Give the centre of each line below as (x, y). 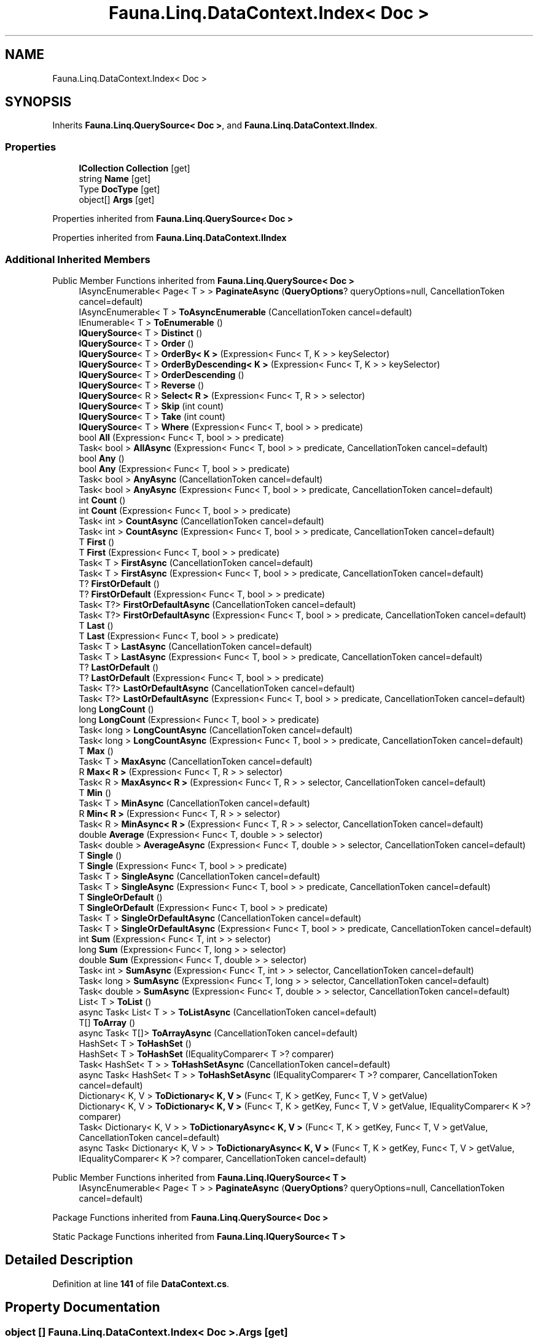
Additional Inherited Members (78, 259)
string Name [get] (115, 179)
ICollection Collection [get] (134, 168)
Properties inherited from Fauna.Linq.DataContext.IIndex (170, 238)
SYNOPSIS (38, 102)
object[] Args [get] (117, 200)
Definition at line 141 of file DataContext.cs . (141, 1283)
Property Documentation (83, 1307)
